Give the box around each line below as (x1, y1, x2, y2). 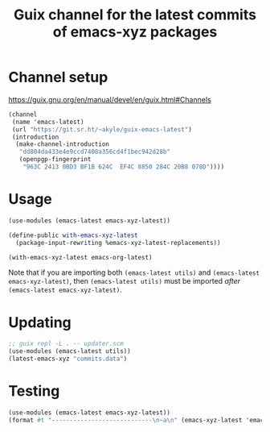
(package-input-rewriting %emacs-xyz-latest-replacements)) (15, 239, 221, 247)
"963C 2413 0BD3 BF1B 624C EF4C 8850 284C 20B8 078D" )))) (22, 163, 225, 171)
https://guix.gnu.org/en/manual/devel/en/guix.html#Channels (8, 94, 211, 104)
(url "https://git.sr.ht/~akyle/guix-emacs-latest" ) (11, 125, 193, 134)
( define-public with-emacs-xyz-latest (8, 231, 138, 239)
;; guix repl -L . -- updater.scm (8, 340, 125, 348)
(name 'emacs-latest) (11, 118, 84, 126)
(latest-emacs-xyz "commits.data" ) (8, 355, 128, 363)
